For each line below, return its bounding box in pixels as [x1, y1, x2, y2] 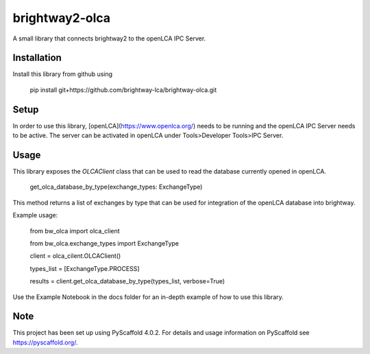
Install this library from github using [12, 70, 113, 78]
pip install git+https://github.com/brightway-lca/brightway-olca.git [29, 86, 217, 94]
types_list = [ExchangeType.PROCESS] [29, 264, 140, 272]
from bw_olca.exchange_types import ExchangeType [29, 239, 180, 247]
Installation [12, 52, 62, 64]
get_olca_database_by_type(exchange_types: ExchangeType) [29, 182, 203, 191]
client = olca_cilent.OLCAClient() [29, 252, 121, 260]
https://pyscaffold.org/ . [12, 338, 78, 346]
